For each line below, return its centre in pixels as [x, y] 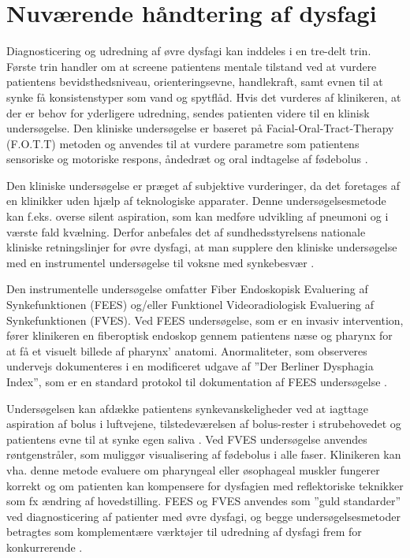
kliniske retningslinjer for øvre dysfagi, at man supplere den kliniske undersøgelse [202, 247]
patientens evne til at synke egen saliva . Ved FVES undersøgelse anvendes [187, 439]
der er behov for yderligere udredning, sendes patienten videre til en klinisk [188, 112]
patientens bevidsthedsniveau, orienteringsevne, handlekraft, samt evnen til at [195, 82]
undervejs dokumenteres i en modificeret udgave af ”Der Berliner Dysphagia [190, 366]
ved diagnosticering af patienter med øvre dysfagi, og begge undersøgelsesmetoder [203, 516]
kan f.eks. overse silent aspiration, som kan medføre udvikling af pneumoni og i [198, 216]
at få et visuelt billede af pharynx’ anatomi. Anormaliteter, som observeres [187, 350]
